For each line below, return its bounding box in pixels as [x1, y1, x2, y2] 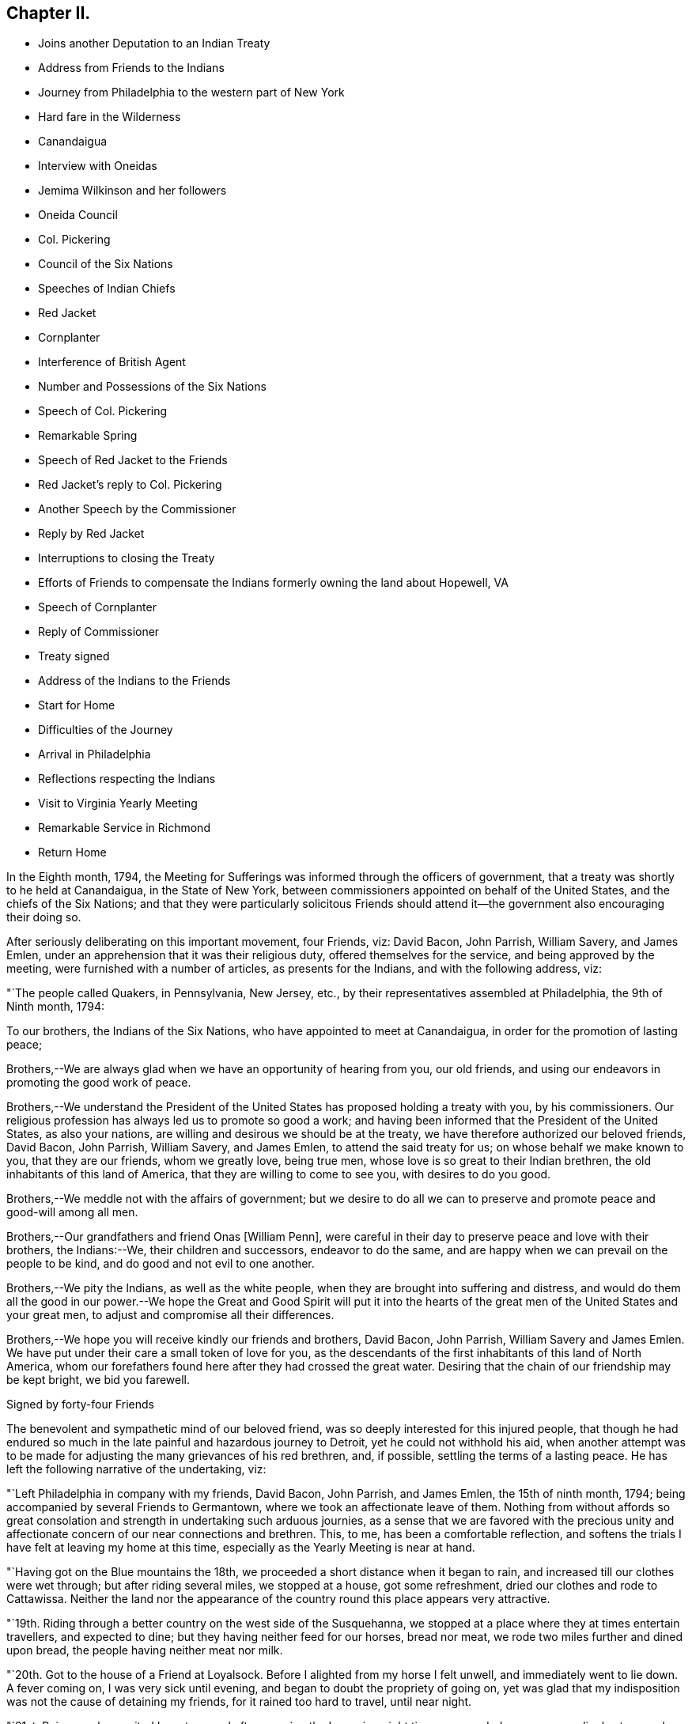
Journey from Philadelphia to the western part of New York [38, 85, 345, 100]
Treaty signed [38, 649, 110, 664]
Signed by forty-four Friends [6, 1397, 154, 1412]
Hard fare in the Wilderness [38, 110, 181, 124]
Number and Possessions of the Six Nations [38, 380, 267, 394]
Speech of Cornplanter [38, 600, 157, 614]
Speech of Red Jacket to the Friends [38, 453, 228, 467]
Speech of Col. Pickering [38, 404, 168, 418]
